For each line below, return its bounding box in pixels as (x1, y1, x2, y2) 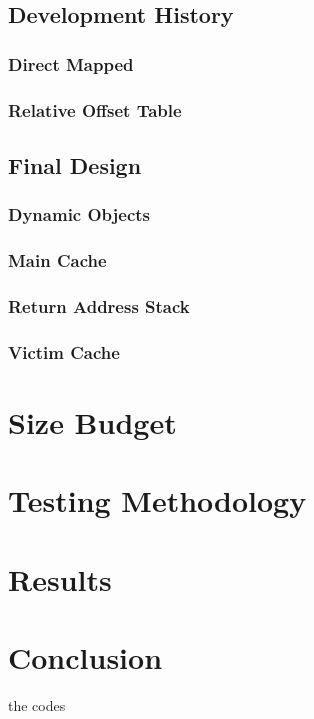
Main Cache (8, 248, 107, 273)
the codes (8, 694, 66, 715)
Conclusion (8, 636, 163, 677)
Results (8, 558, 112, 599)
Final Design (8, 149, 142, 180)
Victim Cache (8, 339, 120, 364)
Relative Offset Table (8, 97, 182, 122)
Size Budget (8, 401, 177, 442)
